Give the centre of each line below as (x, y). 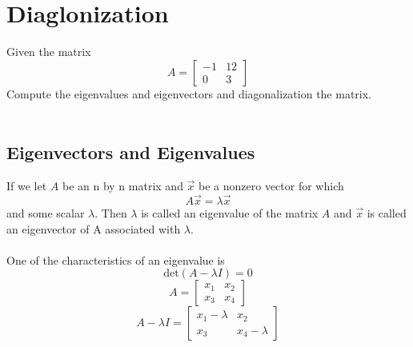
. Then (111, 212)
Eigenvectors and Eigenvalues (131, 152)
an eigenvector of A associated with (94, 228)
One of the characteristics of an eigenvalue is (116, 259)
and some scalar (46, 212)
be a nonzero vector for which (271, 186)
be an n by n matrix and (122, 186)
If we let (27, 186)
